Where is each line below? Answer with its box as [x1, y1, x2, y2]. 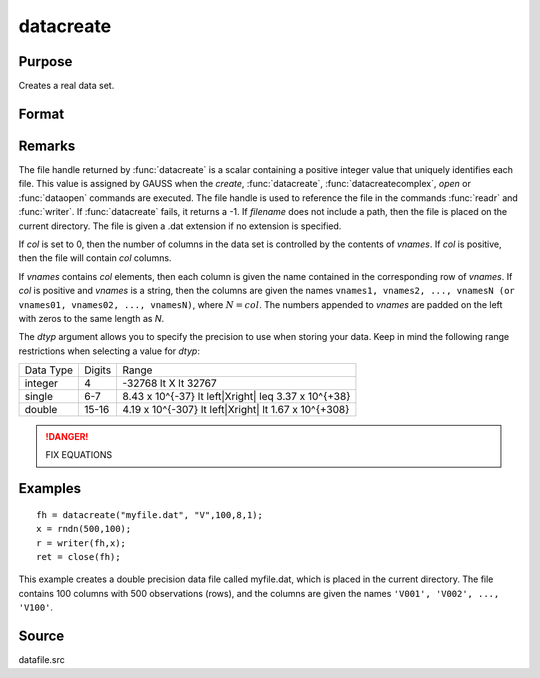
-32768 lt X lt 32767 [122, 376, 217, 390]
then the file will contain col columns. [18, 252, 172, 264]
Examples [18, 480, 82, 497]
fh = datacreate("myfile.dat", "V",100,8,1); [36, 509, 264, 520]
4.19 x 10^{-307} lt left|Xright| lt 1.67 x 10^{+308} [122, 403, 350, 417]
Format [18, 105, 65, 122]
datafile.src [18, 654, 65, 666]
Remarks [18, 137, 76, 154]
